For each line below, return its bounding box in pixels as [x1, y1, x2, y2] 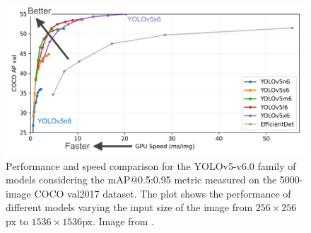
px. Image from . [82, 213, 155, 228]
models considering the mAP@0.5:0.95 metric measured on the [6, 172, 277, 187]
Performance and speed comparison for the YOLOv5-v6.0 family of [6, 158, 296, 173]
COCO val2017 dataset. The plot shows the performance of [34, 186, 291, 200]
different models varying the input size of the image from [6, 200, 253, 215]
